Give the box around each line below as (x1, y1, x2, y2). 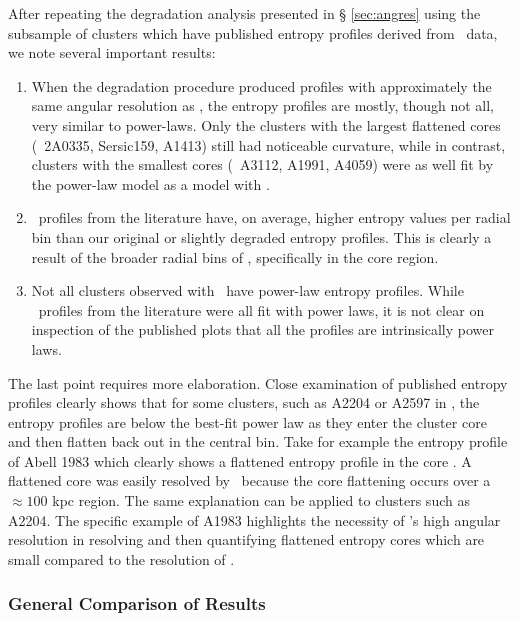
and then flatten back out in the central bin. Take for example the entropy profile (8, 431, 508, 452)
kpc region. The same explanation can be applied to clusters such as (52, 490, 470, 511)
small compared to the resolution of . (8, 548, 235, 569)
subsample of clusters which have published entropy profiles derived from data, (8, 22, 498, 43)
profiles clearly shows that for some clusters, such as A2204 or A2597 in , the (8, 392, 480, 413)
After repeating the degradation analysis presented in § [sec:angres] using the (8, 3, 481, 23)
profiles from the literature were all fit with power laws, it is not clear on (38, 299, 485, 320)
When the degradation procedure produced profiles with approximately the (31, 75, 492, 96)
